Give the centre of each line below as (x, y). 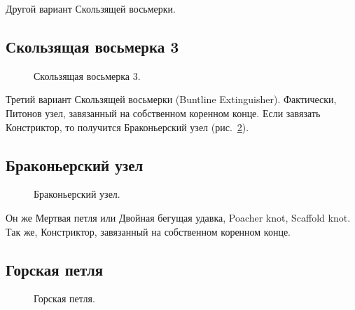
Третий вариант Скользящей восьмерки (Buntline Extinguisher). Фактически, (171, 99)
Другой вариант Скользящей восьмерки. (91, 8)
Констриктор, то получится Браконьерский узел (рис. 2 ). (127, 127)
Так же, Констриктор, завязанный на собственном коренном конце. (148, 231)
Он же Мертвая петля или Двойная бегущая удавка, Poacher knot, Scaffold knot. (178, 217)
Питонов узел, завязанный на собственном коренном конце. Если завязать (163, 113)
